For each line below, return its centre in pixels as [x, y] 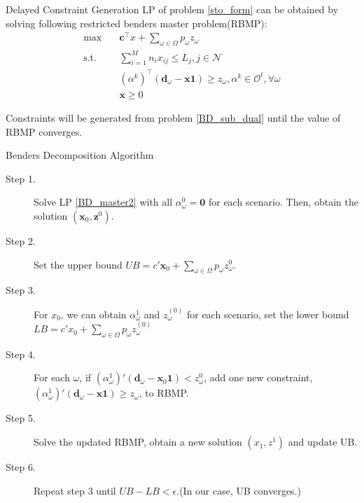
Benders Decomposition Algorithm [80, 155]
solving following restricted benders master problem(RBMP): [136, 23]
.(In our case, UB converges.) [239, 490]
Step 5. [21, 418]
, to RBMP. [164, 393]
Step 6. [21, 467]
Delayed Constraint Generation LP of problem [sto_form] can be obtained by [172, 9]
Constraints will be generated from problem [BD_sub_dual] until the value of [173, 117]
